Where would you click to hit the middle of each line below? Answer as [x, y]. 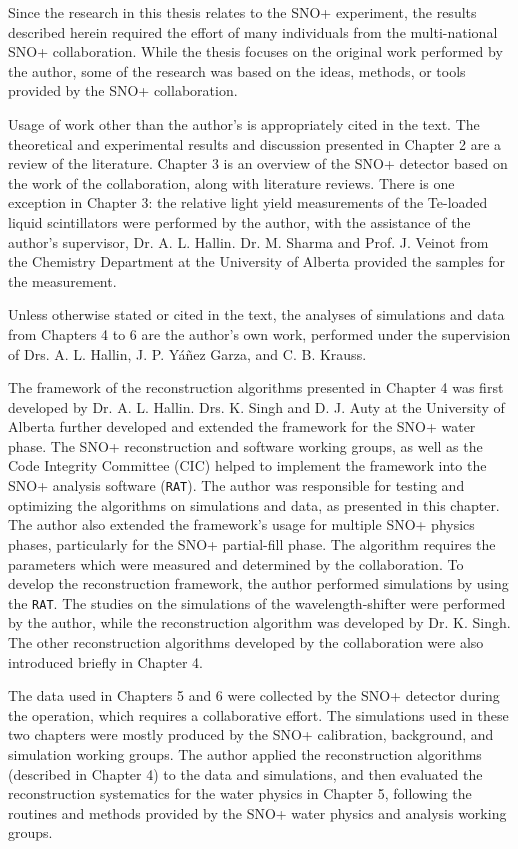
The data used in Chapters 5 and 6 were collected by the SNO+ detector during [254, 695]
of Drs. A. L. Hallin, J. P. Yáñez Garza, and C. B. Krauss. [187, 353]
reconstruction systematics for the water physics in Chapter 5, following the [240, 793]
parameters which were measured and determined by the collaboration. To [236, 563]
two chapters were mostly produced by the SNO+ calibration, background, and [251, 734]
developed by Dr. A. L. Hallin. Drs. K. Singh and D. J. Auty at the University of [256, 406]
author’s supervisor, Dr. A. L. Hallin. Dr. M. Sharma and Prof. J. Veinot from [248, 241]
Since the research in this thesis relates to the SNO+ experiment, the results [242, 12]
